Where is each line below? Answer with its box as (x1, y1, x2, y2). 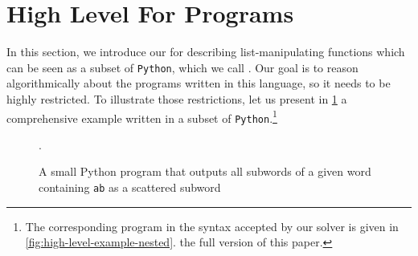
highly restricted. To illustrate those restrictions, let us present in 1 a (6, 90, 347, 107)
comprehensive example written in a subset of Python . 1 (6, 107, 277, 126)
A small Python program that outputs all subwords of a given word (39, 163, 371, 180)
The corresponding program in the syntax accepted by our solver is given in (25, 217, 399, 234)
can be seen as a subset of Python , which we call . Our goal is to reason (6, 59, 359, 75)
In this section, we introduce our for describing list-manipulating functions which (6, 43, 405, 60)
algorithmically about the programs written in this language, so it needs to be (6, 75, 391, 91)
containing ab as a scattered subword (39, 179, 221, 196)
